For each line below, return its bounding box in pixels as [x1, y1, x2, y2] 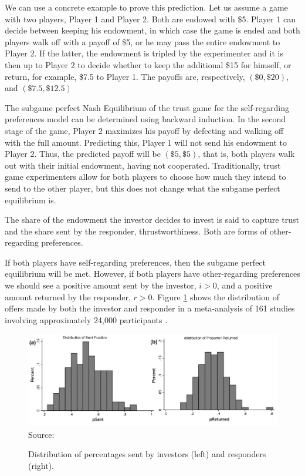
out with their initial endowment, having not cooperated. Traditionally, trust [5, 159, 281, 171]
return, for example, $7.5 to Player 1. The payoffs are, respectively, [5, 70, 245, 82]
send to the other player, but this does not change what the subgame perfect [5, 182, 280, 194]
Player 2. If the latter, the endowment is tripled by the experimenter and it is [5, 47, 283, 59]
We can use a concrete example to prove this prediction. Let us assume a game [5, 1, 288, 13]
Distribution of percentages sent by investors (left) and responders [28, 448, 266, 460]
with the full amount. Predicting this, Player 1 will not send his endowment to [5, 136, 287, 148]
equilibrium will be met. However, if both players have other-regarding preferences [5, 267, 300, 280]
